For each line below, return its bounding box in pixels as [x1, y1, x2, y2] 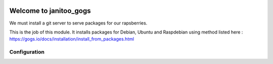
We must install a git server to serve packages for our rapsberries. [9, 20, 148, 26]
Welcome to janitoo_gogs [9, 6, 91, 15]
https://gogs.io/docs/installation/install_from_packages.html [9, 36, 134, 42]
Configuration [9, 48, 45, 55]
